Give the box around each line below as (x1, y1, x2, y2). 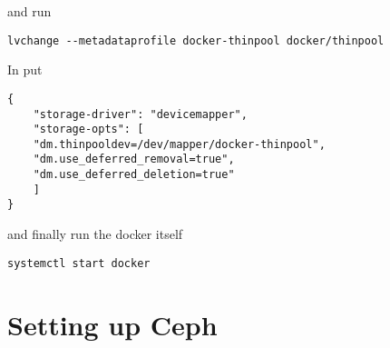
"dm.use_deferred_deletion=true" (33, 168, 235, 182)
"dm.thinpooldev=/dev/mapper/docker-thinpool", (33, 137, 326, 151)
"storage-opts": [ (33, 123, 144, 136)
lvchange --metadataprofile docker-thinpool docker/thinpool (7, 34, 385, 47)
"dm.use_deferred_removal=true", (33, 153, 235, 166)
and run (7, 2, 52, 20)
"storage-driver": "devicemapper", (33, 107, 248, 121)
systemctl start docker (7, 256, 151, 270)
